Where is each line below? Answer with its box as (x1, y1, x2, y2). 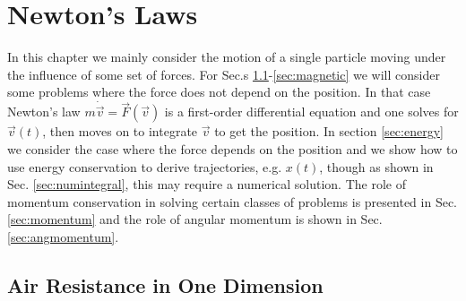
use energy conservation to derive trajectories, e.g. (7, 157, 282, 176)
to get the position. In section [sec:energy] (214, 122, 444, 141)
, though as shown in (319, 157, 434, 176)
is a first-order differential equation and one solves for (164, 102, 459, 121)
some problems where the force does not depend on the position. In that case (7, 82, 431, 101)
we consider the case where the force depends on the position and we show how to (7, 139, 458, 158)
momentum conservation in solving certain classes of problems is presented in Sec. (7, 192, 457, 211)
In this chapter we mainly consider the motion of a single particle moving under (7, 47, 446, 66)
